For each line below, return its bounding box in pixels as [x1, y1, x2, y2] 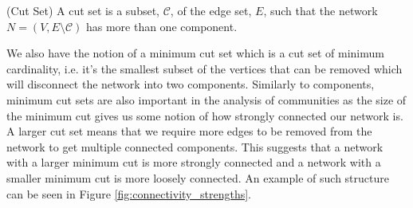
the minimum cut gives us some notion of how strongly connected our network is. [6, 107, 403, 124]
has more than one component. [85, 18, 238, 34]
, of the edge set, [170, 2, 252, 18]
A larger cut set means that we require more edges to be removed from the [6, 123, 372, 139]
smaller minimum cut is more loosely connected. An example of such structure [6, 169, 389, 186]
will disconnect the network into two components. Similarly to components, [6, 76, 375, 92]
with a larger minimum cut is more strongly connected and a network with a [6, 154, 381, 171]
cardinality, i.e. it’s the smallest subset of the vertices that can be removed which [6, 60, 403, 77]
